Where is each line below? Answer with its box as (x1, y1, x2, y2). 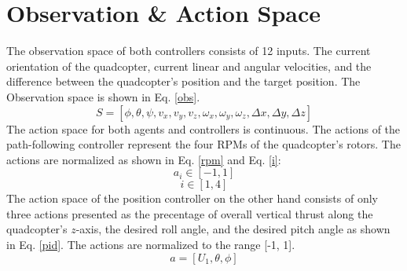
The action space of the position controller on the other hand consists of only (6, 190, 379, 207)
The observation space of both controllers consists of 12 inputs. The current (6, 42, 371, 59)
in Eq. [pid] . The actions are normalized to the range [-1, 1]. (6, 236, 295, 253)
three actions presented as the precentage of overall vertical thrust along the (6, 205, 373, 222)
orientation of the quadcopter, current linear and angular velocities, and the (6, 57, 372, 74)
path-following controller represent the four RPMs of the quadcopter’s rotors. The (6, 136, 401, 152)
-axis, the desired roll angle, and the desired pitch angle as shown (75, 221, 390, 237)
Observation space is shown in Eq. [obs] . (6, 88, 200, 104)
